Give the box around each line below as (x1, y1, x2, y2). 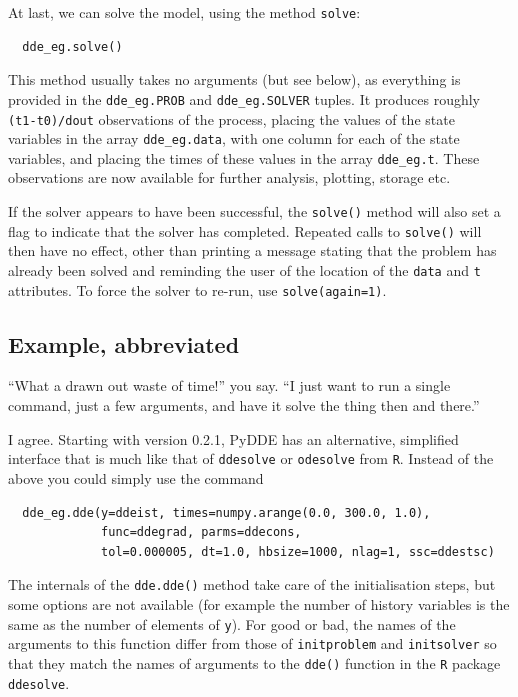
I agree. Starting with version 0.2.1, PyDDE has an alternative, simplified (8, 428, 459, 449)
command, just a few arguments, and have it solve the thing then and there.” (8, 395, 480, 416)
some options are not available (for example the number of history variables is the (8, 593, 510, 614)
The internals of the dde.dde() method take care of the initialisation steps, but (8, 574, 496, 595)
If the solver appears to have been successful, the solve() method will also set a (8, 201, 501, 222)
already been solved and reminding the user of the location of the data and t (8, 259, 481, 280)
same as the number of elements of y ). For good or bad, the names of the (8, 613, 456, 634)
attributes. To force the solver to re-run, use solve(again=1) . (8, 279, 387, 300)
